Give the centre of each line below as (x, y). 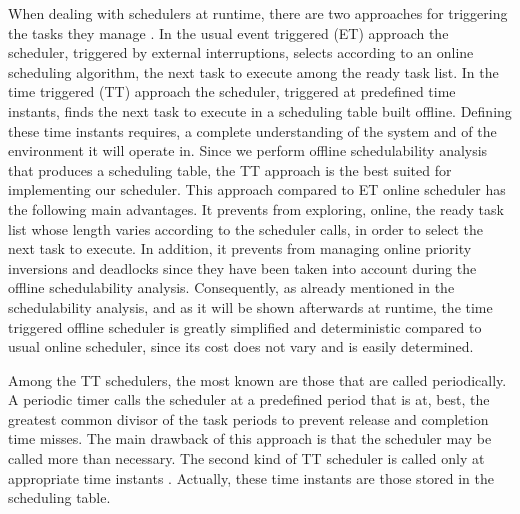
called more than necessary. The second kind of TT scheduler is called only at (246, 458)
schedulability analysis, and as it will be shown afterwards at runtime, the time (250, 306)
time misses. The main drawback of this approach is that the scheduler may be (250, 438)
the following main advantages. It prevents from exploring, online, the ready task (256, 208)
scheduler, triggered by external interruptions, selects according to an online (241, 52)
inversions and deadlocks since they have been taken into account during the (242, 267)
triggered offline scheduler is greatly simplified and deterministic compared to (245, 326)
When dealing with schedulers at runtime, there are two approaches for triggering (258, 13)
